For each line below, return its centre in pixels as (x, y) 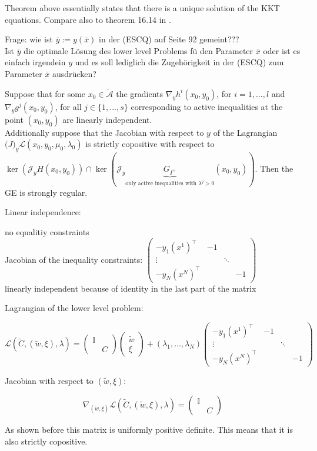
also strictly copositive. (46, 441)
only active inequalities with (161, 184)
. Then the (274, 168)
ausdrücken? (74, 73)
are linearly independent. (107, 119)
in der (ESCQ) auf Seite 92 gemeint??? (169, 39)
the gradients (140, 93)
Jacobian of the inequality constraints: (74, 259)
